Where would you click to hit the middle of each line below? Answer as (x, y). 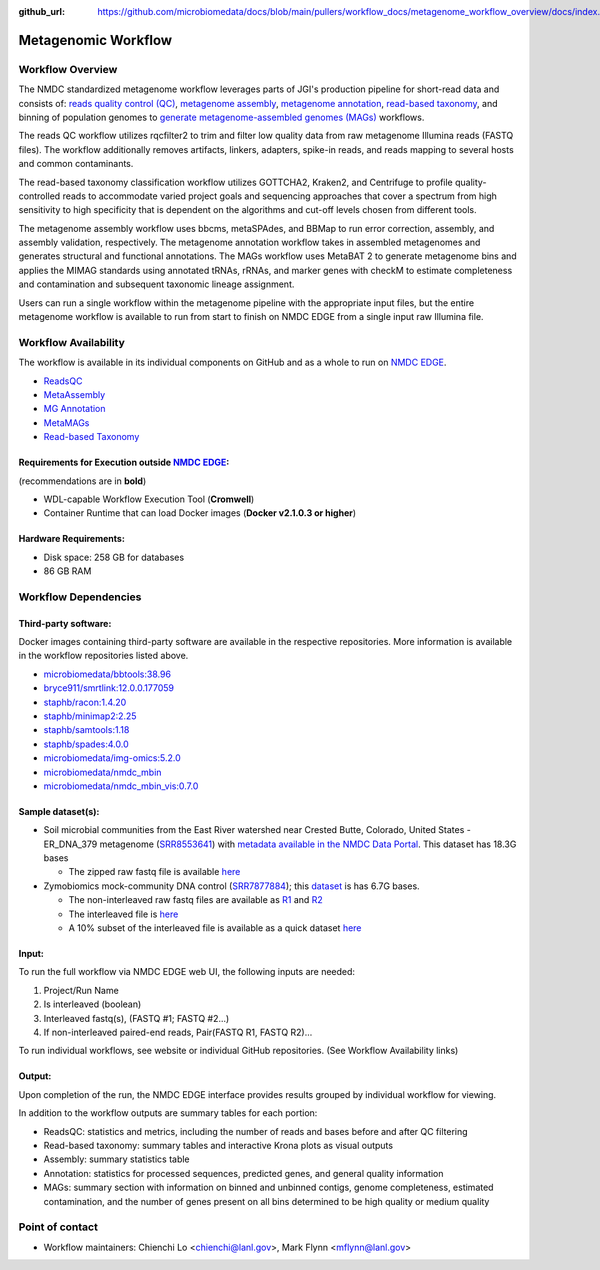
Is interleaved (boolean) (92, 1004)
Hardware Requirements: (71, 539)
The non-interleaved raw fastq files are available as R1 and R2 (196, 900)
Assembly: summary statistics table (116, 1159)
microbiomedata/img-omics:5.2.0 (112, 758)
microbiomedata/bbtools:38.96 (107, 674)
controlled (39, 196)
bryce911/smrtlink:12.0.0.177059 (109, 688)
